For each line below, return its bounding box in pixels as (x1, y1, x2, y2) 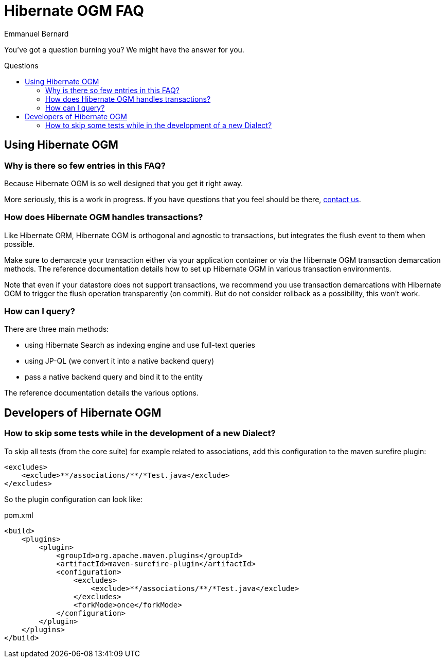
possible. (4, 239, 35, 248)
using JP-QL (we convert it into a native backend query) (25, 356, 215, 366)
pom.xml (4, 510, 33, 520)
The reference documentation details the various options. (4, 388, 199, 398)
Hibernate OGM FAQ (4, 2, 145, 20)
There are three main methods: (4, 325, 109, 334)
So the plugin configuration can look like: (4, 494, 143, 504)
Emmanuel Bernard (4, 29, 69, 38)
